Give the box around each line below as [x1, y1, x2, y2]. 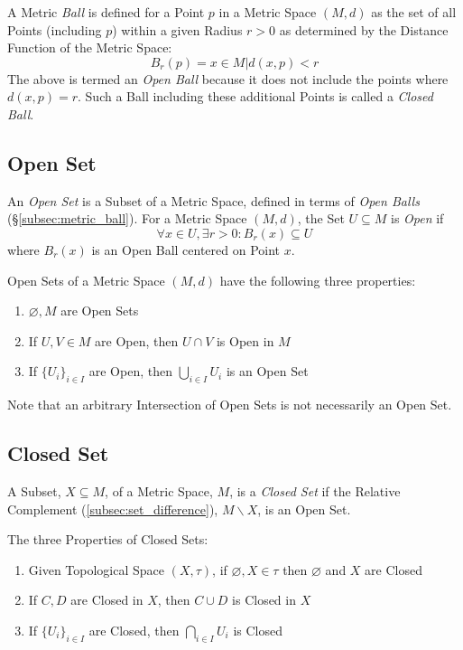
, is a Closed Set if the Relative [229, 481, 401, 500]
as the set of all [371, 3, 457, 21]
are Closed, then [88, 620, 180, 639]
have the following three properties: [219, 270, 416, 289]
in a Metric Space [218, 3, 317, 21]
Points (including [7, 20, 102, 39]
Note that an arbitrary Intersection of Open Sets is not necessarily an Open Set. [7, 395, 452, 414]
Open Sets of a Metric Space [7, 270, 165, 289]
